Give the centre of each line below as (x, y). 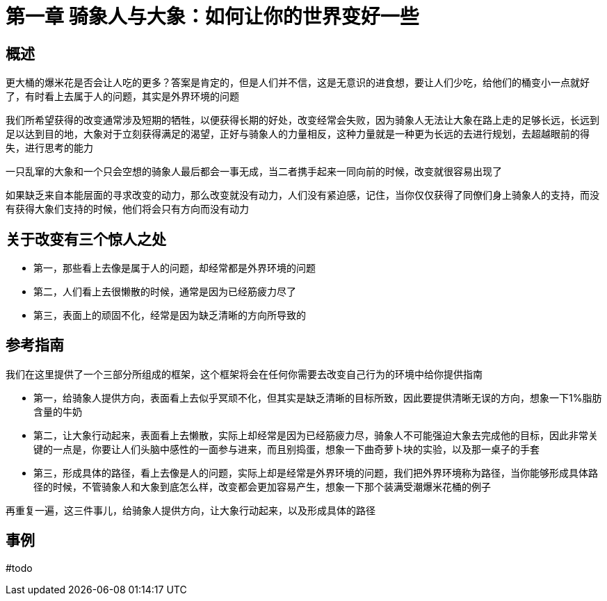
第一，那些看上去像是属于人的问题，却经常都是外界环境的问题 (175, 268)
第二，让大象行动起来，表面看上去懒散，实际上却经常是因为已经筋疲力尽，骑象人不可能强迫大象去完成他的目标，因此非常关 (316, 435)
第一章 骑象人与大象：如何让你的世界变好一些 (212, 17)
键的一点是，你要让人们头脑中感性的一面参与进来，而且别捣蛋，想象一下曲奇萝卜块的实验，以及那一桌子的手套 (286, 449)
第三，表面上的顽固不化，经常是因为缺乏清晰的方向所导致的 (170, 315)
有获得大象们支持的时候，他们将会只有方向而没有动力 (127, 209)
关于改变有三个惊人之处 (86, 239)
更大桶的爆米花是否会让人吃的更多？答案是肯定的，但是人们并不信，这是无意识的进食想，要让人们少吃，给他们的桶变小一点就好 (298, 83)
